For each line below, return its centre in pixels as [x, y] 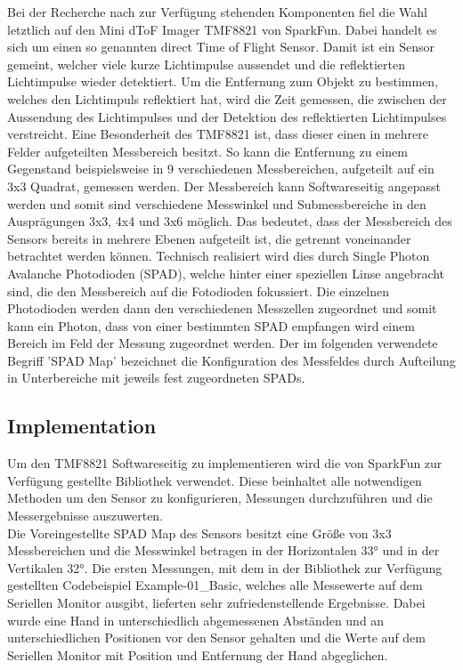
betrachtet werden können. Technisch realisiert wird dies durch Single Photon [219, 256]
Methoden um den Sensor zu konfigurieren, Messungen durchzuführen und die [220, 498]
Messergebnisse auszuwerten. [85, 516]
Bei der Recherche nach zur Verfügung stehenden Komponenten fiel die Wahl [217, 12]
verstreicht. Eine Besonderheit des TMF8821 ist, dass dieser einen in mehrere [218, 134]
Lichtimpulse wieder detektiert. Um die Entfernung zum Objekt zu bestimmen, [223, 81]
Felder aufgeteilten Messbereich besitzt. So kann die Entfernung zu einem [207, 151]
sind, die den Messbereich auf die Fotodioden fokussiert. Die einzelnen [199, 291]
